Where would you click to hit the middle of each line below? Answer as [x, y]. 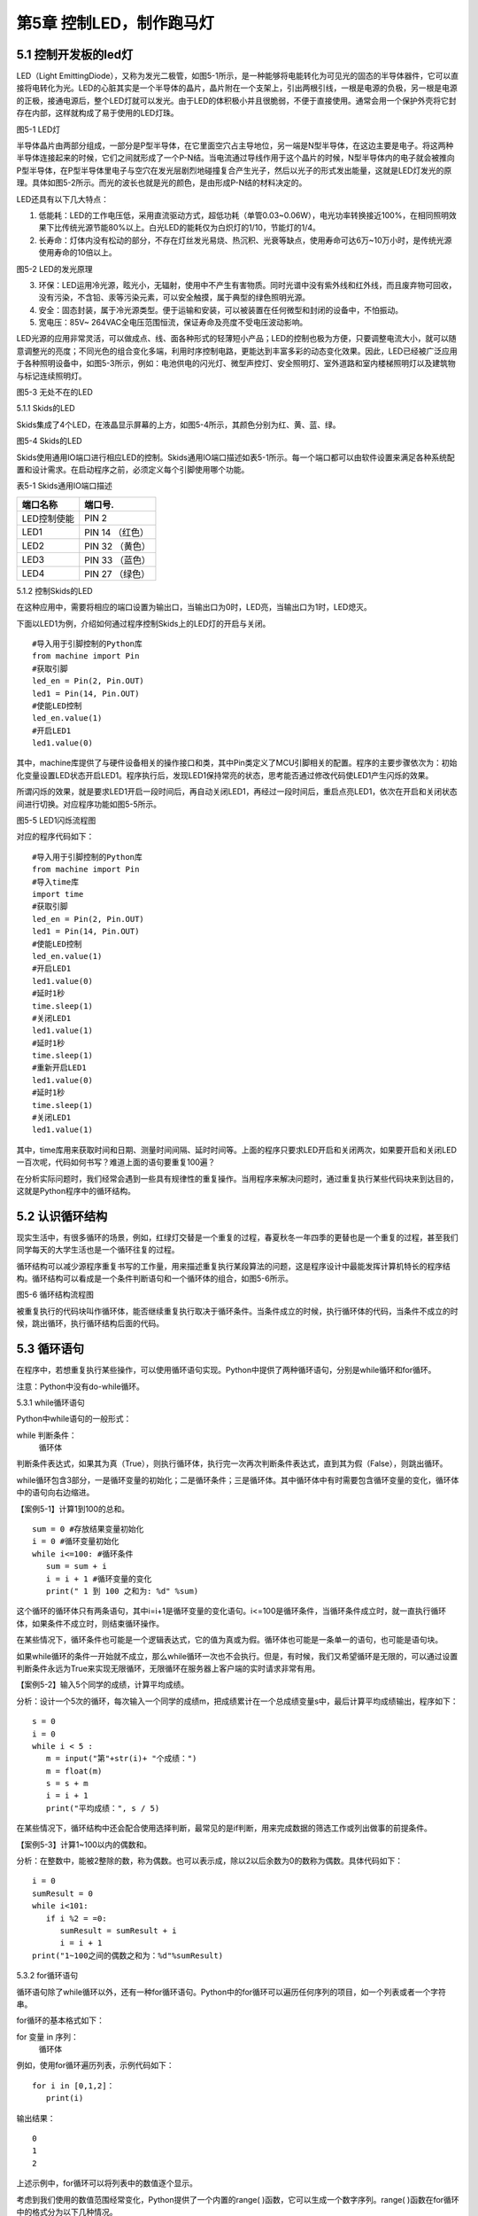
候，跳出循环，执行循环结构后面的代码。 [90, 1323]
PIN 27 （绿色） [117, 574]
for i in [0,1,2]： [73, 2086]
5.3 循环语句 [50, 1349]
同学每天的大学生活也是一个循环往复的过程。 [98, 1250]
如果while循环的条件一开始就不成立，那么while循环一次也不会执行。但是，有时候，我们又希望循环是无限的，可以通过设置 [237, 1656]
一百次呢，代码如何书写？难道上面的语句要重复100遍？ [116, 1162]
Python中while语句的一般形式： [74, 1419]
